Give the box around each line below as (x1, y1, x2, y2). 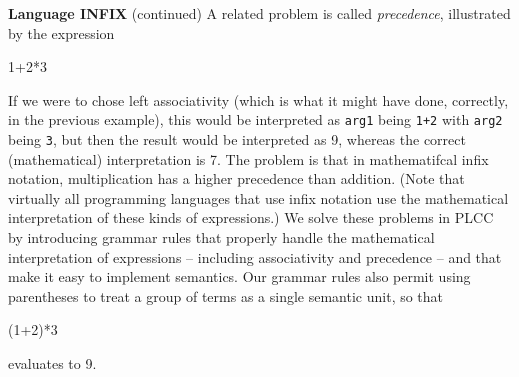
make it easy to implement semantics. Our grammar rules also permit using (8, 266, 471, 287)
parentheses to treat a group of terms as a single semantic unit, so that (8, 285, 444, 306)
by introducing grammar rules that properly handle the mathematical (8, 227, 435, 248)
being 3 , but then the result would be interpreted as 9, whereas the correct (8, 129, 466, 150)
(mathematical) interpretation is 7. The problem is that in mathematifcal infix (8, 148, 489, 169)
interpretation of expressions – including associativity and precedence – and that (8, 246, 502, 267)
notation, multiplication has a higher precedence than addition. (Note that (8, 168, 465, 189)
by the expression (8, 22, 115, 43)
